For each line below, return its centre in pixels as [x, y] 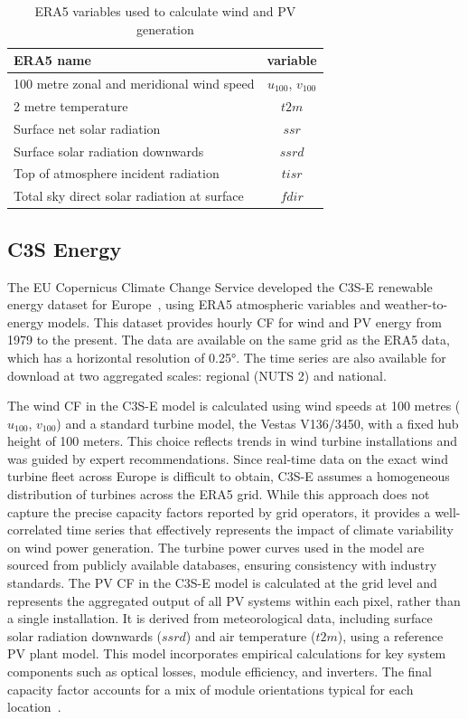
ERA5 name [52, 60]
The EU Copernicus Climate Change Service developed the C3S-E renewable [220, 286]
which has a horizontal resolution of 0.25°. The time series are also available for [227, 357]
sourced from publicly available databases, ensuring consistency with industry [222, 565]
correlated [35, 530]
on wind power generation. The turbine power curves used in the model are [216, 547]
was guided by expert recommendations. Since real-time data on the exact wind [228, 458]
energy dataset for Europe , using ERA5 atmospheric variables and [194, 304]
